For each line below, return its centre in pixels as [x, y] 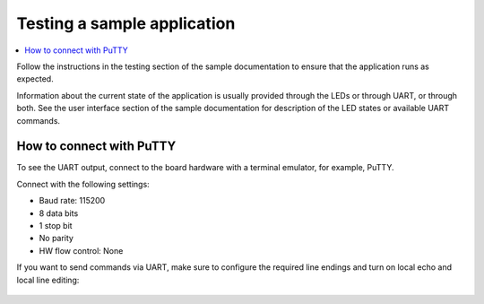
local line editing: [48, 280]
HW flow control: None [81, 250]
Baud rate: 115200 [72, 201]
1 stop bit [56, 225]
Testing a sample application [126, 23]
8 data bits [59, 213]
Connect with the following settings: [83, 184]
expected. [35, 79]
